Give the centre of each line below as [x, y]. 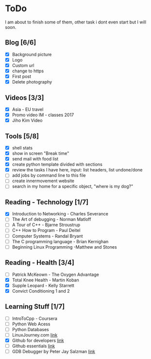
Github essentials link [33, 346]
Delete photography [32, 82]
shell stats [22, 148]
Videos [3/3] [25, 97]
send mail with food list [35, 159]
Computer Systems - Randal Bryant [48, 236]
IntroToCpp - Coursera [34, 318]
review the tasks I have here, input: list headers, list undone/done [77, 170]
